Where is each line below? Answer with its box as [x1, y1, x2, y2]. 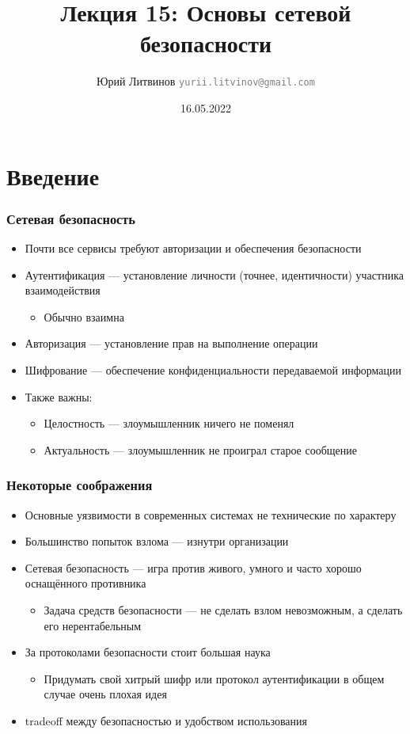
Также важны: [25, 388, 93, 405]
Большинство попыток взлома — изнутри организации [25, 533, 289, 550]
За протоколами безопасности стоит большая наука [25, 644, 271, 660]
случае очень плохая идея [44, 686, 167, 702]
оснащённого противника [25, 575, 146, 591]
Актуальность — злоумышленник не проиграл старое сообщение [44, 441, 358, 458]
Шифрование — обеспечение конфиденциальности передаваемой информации [25, 361, 402, 378]
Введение [6, 159, 100, 192]
